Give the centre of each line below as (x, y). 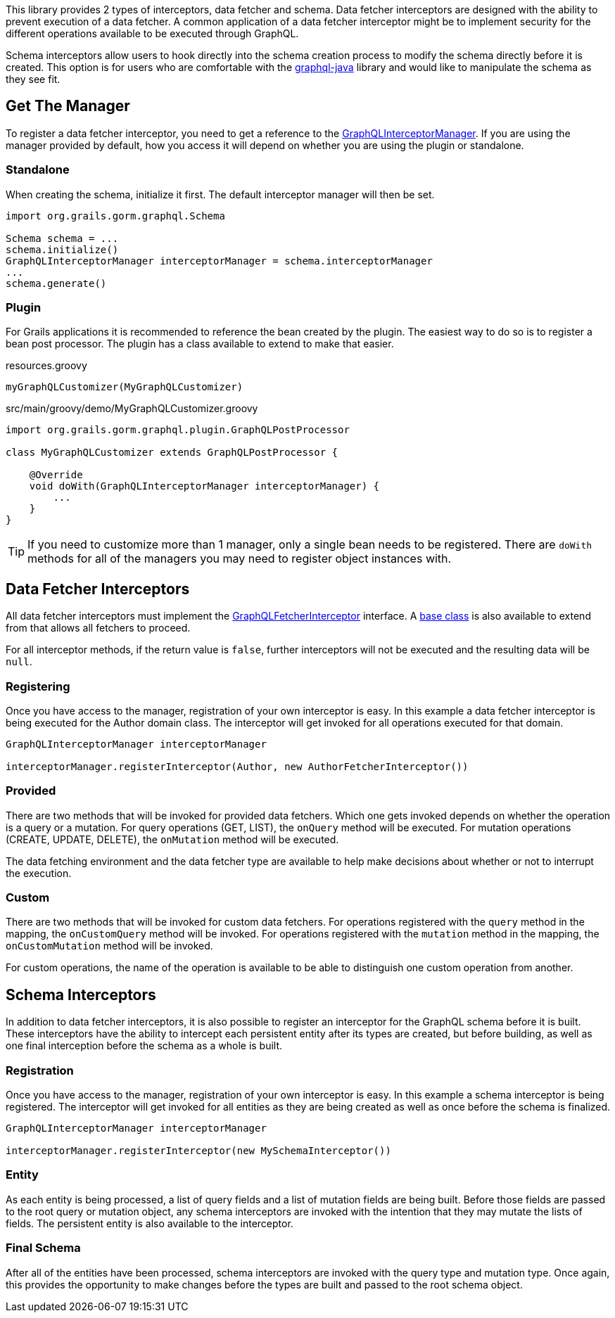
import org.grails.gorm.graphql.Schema (115, 216)
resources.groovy (46, 366)
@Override (56, 475)
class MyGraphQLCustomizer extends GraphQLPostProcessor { (172, 453)
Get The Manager (68, 106)
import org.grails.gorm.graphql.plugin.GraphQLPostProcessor (178, 430)
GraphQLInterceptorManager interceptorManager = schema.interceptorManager (219, 261)
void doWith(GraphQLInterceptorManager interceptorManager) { (204, 486)
